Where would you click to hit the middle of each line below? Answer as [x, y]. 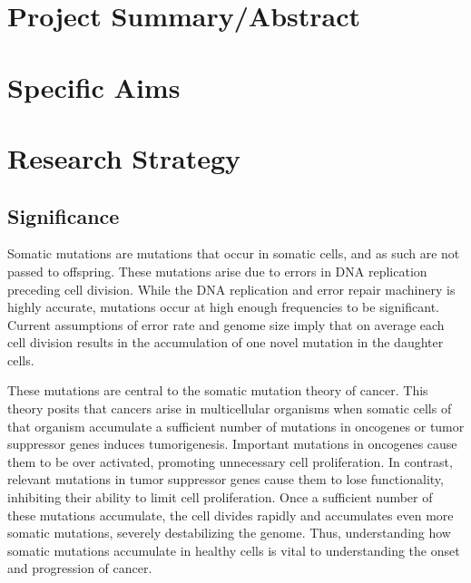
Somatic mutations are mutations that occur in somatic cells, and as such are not [234, 253]
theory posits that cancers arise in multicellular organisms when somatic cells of [230, 408]
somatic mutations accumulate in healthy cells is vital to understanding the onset [234, 550]
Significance [64, 215]
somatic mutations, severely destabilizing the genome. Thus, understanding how [229, 533]
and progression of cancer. [80, 568]
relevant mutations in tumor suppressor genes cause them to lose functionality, [226, 479]
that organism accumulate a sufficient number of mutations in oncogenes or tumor [236, 426]
